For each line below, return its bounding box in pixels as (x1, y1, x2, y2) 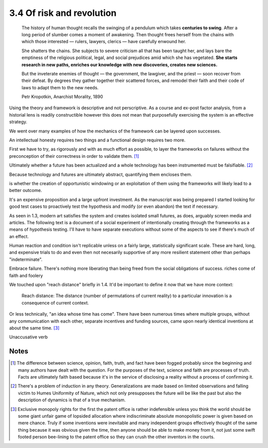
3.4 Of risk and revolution (9, 7, 117, 18)
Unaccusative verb (9, 334, 48, 340)
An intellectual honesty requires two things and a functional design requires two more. (9, 137, 186, 143)
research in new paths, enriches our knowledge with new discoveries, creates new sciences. (21, 62, 218, 67)
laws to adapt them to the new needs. (21, 84, 99, 90)
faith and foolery (9, 272, 43, 278)
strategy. (9, 119, 27, 125)
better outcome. (9, 188, 42, 193)
